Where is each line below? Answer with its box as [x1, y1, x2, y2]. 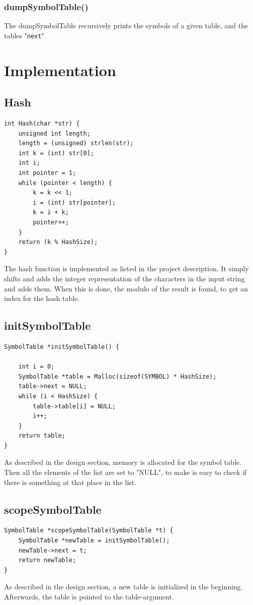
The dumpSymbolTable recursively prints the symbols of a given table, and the [4, 20, 248, 31]
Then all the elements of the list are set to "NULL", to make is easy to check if [4, 467, 247, 477]
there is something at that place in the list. [4, 476, 137, 487]
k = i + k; [33, 209, 69, 216]
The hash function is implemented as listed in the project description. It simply [4, 263, 249, 274]
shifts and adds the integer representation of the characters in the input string [4, 273, 245, 283]
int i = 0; [18, 363, 55, 371]
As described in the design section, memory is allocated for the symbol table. [4, 457, 241, 467]
